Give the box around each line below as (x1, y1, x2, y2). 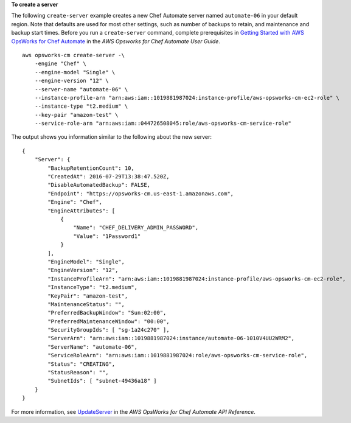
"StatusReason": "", (47, 369, 109, 376)
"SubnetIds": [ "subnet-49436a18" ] (47, 377, 158, 385)
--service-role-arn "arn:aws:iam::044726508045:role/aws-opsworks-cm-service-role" (34, 120, 292, 127)
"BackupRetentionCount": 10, (47, 164, 135, 172)
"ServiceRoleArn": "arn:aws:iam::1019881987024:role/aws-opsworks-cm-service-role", (47, 352, 308, 359)
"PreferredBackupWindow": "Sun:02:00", (47, 309, 167, 316)
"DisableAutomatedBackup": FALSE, (47, 181, 151, 189)
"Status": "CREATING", (47, 360, 116, 368)
